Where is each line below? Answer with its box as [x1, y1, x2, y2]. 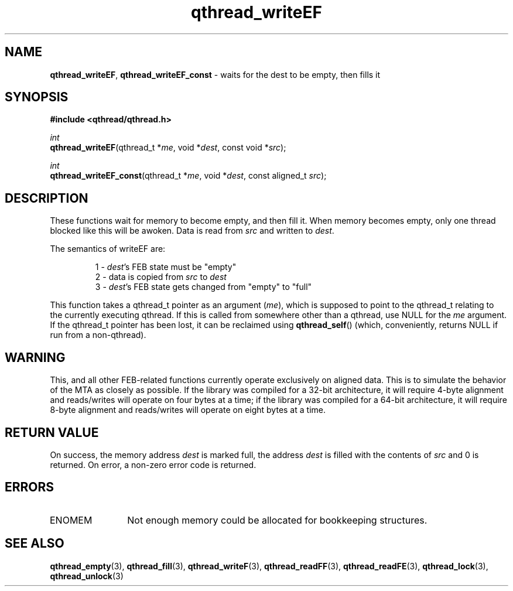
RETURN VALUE [5, 425, 99, 440]
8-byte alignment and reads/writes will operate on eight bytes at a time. [50, 405, 326, 415]
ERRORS [5, 480, 54, 495]
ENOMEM [49, 514, 93, 526]
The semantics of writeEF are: [50, 244, 166, 254]
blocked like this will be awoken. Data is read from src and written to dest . [50, 226, 334, 236]
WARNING [5, 350, 66, 365]
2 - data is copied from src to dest [95, 272, 227, 282]
